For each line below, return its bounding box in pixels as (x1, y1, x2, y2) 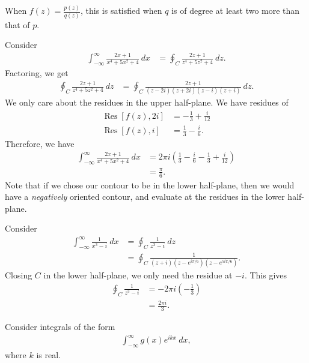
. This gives (244, 269, 287, 281)
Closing (5, 269, 32, 281)
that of (5, 18, 30, 31)
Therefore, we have (5, 137, 75, 149)
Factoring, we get (5, 67, 69, 79)
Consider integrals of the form (5, 320, 115, 332)
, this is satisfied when (80, 4, 162, 17)
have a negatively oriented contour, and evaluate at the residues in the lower (5, 190, 285, 203)
